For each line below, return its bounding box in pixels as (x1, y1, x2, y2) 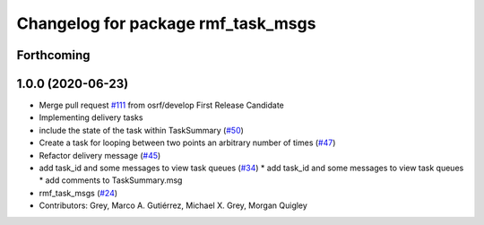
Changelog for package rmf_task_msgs (16, 13, 316, 33)
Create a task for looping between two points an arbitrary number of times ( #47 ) (39, 137, 336, 148)
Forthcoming (16, 48, 91, 63)
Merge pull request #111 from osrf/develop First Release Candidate (39, 100, 284, 111)
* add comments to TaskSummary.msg (39, 175, 183, 186)
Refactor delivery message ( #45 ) (39, 150, 161, 160)
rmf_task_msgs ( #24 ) (39, 187, 118, 198)
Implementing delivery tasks (39, 112, 143, 123)
